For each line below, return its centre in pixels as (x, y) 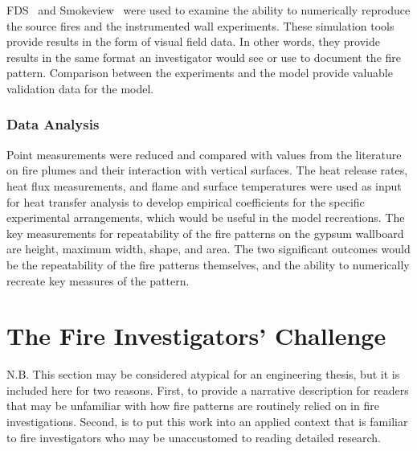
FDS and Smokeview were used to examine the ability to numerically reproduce (208, 10)
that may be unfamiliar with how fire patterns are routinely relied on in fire (193, 406)
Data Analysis (53, 124)
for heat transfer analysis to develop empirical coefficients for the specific (186, 201)
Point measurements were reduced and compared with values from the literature (204, 154)
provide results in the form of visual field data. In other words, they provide (193, 41)
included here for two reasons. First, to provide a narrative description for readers (208, 389)
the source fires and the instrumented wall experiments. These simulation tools (200, 25)
